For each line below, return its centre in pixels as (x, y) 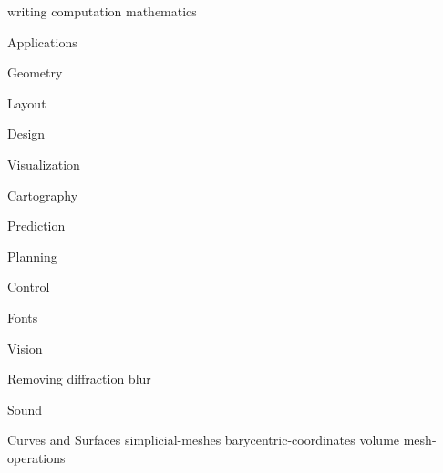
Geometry (35, 72)
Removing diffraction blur (79, 379)
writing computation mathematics (102, 11)
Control (29, 287)
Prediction (36, 226)
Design (26, 134)
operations (36, 457)
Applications (42, 41)
